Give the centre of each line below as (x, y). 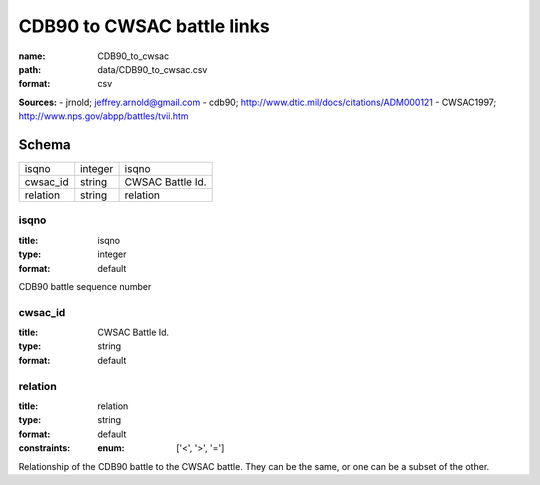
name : (32, 56)
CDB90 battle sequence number (85, 286)
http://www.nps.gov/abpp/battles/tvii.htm (103, 116)
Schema (45, 144)
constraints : (44, 448)
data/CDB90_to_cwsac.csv (152, 69)
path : (30, 69)
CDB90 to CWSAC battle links (144, 26)
